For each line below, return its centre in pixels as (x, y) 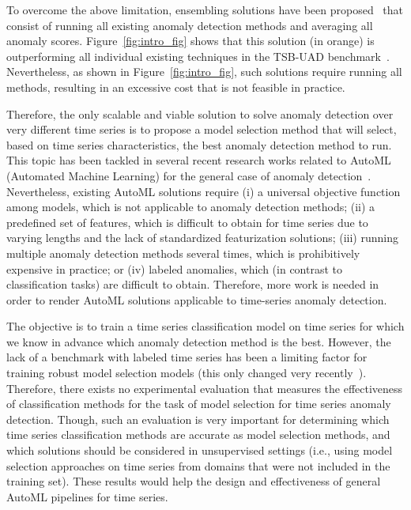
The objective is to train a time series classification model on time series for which (205, 326)
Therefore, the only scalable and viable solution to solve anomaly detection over (200, 113)
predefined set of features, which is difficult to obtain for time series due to (187, 222)
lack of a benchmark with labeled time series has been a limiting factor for (187, 357)
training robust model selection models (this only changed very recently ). (187, 373)
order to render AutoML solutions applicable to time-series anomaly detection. (197, 299)
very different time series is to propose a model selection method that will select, (202, 129)
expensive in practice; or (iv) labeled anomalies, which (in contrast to (175, 268)
